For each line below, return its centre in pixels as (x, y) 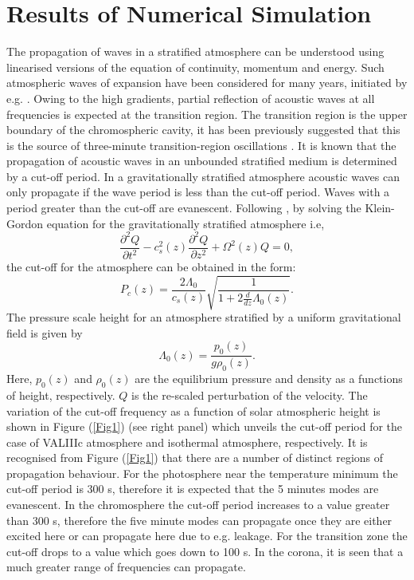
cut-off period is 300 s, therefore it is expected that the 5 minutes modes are (193, 489)
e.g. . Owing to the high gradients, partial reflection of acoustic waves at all (191, 98)
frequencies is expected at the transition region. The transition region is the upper (207, 114)
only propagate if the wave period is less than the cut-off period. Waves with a (198, 192)
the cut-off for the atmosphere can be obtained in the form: (151, 267)
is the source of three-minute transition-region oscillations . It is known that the (201, 145)
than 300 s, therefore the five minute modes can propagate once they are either (199, 520)
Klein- (380, 208)
